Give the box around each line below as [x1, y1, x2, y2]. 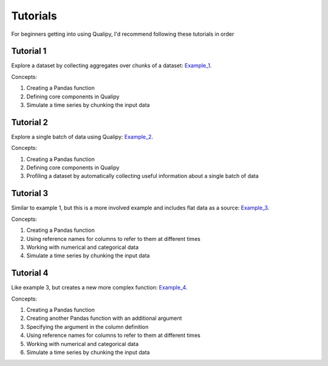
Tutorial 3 [11, 188, 49, 198]
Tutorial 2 [11, 117, 49, 127]
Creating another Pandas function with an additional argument [26, 314, 182, 322]
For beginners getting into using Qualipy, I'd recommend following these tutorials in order [11, 30, 234, 38]
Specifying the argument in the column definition [26, 323, 149, 330]
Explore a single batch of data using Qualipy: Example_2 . [11, 133, 153, 140]
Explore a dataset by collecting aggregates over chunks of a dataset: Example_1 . [11, 62, 212, 69]
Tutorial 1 [11, 46, 47, 56]
